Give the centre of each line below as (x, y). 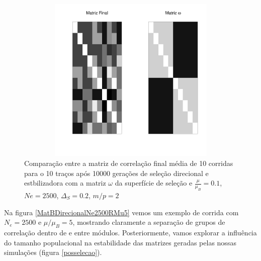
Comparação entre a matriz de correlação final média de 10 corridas (129, 163)
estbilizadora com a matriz (65, 183)
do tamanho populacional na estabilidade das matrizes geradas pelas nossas (120, 242)
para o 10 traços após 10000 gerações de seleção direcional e (116, 173)
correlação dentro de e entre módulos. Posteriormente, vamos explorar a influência (130, 232)
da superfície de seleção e (154, 183)
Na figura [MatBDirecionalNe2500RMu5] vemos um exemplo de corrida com (121, 212)
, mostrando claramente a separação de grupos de (149, 222)
